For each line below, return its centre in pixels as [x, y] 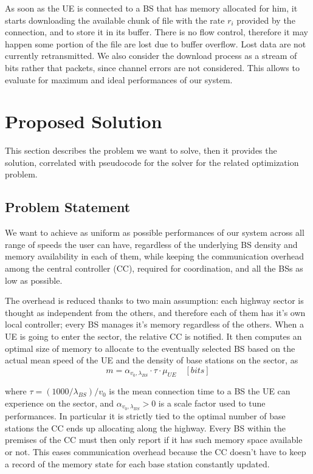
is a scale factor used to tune [212, 403]
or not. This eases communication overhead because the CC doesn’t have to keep [156, 451]
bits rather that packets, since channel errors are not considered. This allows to [152, 67]
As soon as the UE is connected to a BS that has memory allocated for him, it [151, 8]
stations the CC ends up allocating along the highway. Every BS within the [145, 428]
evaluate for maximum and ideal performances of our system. [119, 79]
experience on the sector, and [60, 403]
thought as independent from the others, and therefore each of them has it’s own [155, 312]
